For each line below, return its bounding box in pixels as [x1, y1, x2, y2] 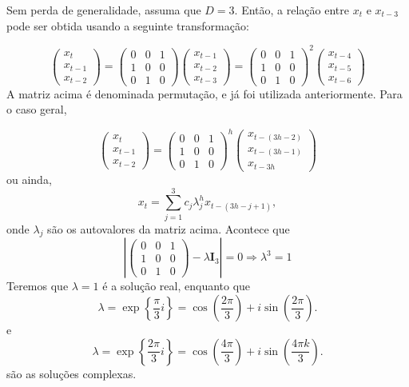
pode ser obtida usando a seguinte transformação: [6, 17, 249, 34]
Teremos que [6, 277, 69, 294]
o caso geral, [6, 101, 67, 118]
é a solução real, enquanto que [102, 277, 251, 294]
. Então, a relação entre [234, 2, 349, 18]
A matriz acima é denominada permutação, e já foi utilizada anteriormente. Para [6, 85, 403, 102]
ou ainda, [6, 170, 52, 187]
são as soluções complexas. [6, 365, 137, 381]
